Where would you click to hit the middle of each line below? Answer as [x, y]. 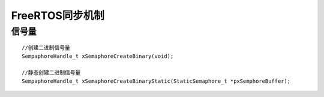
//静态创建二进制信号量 [51, 73]
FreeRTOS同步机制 [58, 15]
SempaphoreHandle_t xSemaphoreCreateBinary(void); [98, 56]
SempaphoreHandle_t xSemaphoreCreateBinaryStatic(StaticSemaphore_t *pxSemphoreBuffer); [156, 81]
